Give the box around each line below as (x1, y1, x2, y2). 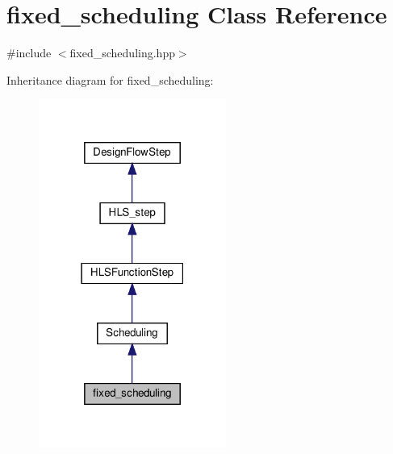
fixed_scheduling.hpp (69, 44, 175, 61)
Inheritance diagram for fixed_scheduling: (6, 71, 214, 88)
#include (6, 44, 52, 61)
